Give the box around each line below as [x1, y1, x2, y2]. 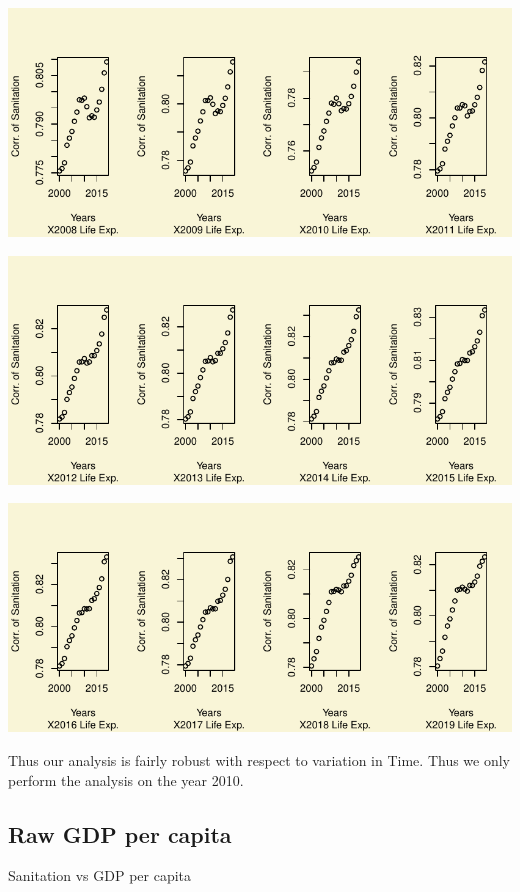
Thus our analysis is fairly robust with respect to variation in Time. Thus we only [8, 750, 511, 771]
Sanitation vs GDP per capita [8, 865, 192, 886]
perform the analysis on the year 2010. [8, 769, 244, 790]
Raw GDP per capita [8, 818, 232, 849]
